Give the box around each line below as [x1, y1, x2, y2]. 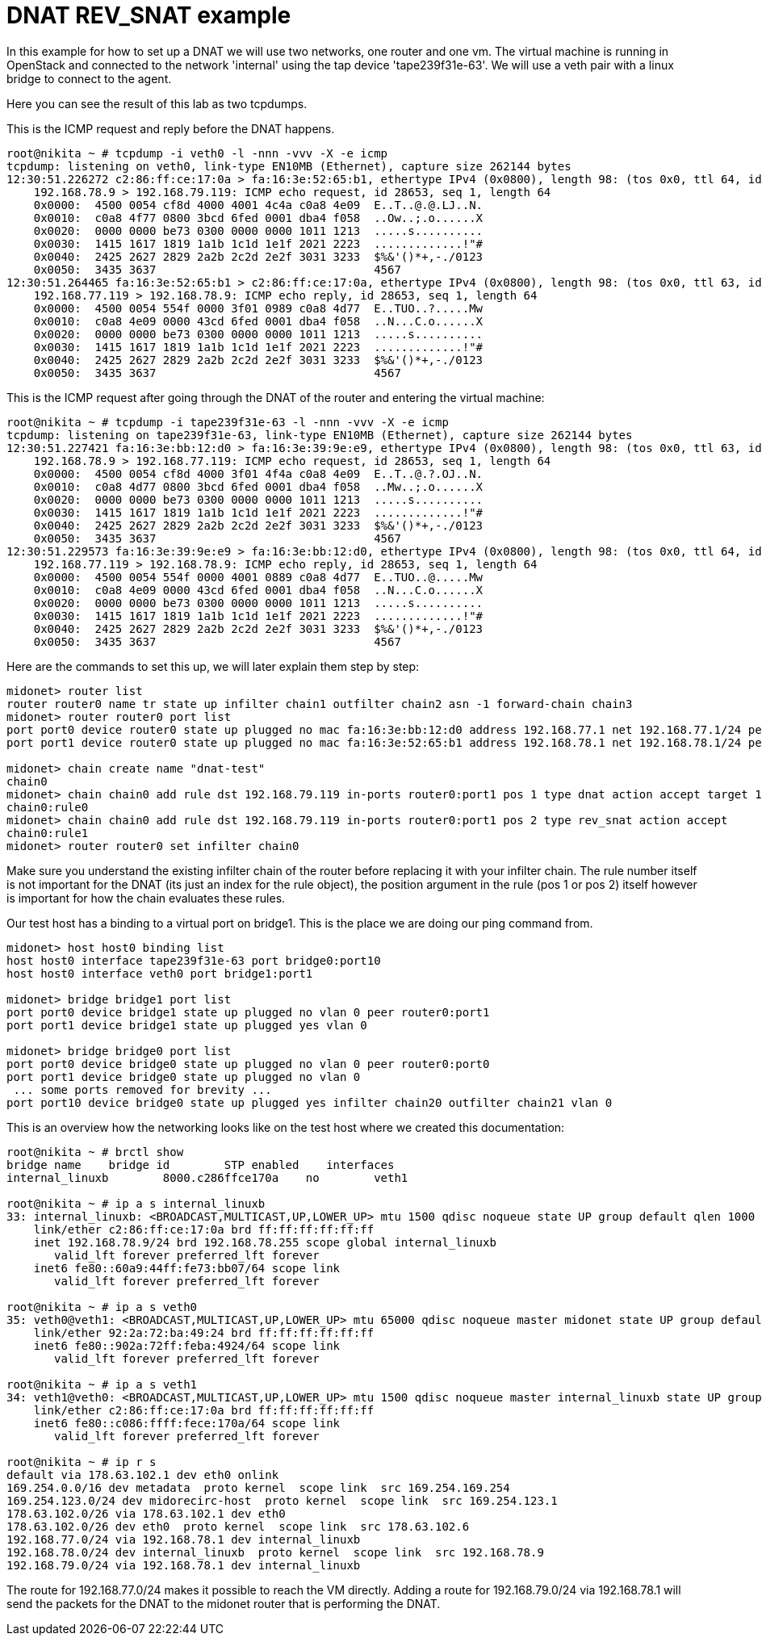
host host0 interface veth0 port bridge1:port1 [6, 966, 313, 980]
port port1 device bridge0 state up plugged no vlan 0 [6, 1070, 361, 1083]
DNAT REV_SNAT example [6, 2, 291, 29]
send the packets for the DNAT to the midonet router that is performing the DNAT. [6, 1596, 441, 1611]
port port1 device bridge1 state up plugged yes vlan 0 [6, 1018, 367, 1032]
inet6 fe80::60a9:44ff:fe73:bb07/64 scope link [33, 1261, 341, 1275]
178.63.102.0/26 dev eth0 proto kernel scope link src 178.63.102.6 [6, 1519, 470, 1533]
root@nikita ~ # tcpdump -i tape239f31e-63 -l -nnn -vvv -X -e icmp [6, 415, 449, 429]
